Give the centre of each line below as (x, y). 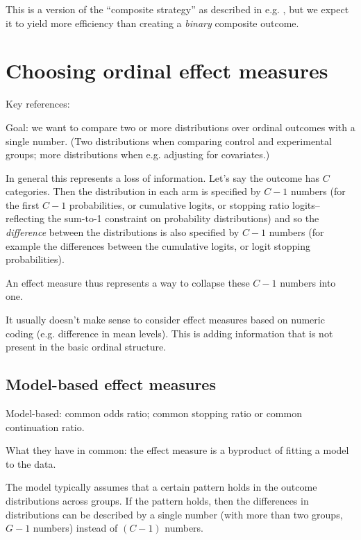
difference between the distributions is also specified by (123, 232)
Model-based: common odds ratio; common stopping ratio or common (154, 413)
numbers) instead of (75, 528)
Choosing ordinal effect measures (167, 70)
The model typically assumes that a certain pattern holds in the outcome (161, 487)
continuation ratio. (45, 427)
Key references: (38, 104)
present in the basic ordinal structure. (86, 347)
